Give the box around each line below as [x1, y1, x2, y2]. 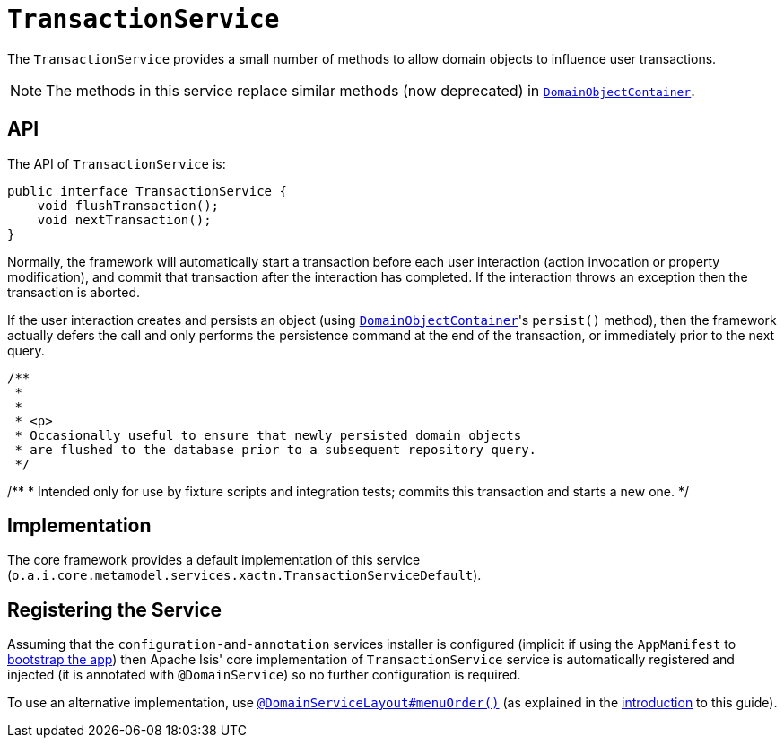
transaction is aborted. [7, 284, 141, 300]
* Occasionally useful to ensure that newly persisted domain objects [14, 427, 522, 443]
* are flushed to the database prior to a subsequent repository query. [14, 442, 537, 457]
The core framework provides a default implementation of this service [7, 552, 421, 568]
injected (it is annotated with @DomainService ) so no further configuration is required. [7, 667, 521, 683]
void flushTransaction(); [37, 197, 220, 213]
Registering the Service [7, 598, 222, 621]
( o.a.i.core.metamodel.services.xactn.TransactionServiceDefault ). [7, 567, 482, 583]
